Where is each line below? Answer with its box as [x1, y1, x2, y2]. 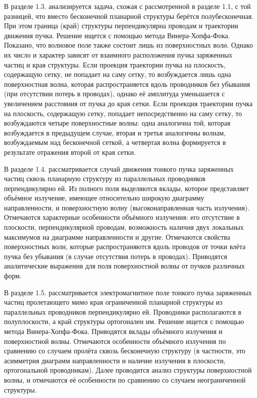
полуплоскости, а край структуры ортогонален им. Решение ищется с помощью [4, 316, 244, 327]
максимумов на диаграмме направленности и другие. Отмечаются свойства [4, 231, 230, 242]
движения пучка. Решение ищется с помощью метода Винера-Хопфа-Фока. [4, 30, 230, 40]
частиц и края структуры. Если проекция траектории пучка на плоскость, [4, 59, 226, 69]
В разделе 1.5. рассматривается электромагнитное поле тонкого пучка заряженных [4, 287, 252, 297]
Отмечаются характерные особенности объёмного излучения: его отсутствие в [4, 212, 240, 222]
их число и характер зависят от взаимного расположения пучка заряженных [4, 49, 233, 60]
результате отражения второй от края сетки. [4, 146, 136, 157]
